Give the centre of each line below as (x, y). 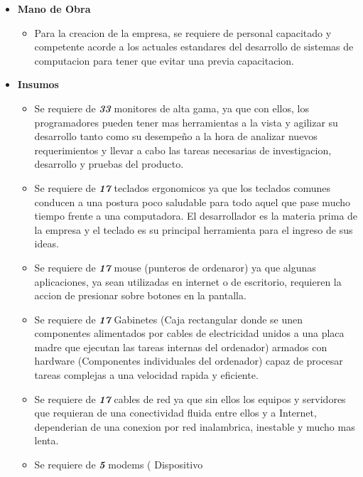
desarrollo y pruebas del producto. (109, 164)
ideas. (47, 243)
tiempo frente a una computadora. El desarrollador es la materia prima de (196, 216)
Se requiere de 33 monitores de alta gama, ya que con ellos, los (172, 108)
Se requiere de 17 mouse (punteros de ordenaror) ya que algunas (175, 267)
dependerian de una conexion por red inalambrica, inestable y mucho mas (195, 426)
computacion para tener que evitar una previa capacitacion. (164, 60)
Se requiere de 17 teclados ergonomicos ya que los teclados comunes (182, 187)
